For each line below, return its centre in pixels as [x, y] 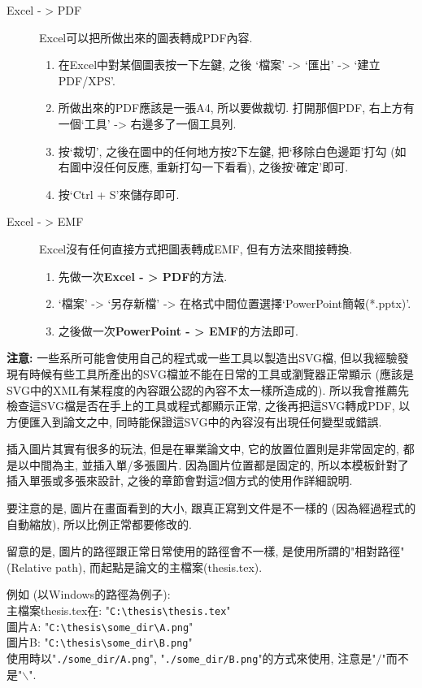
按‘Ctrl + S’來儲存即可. [119, 194]
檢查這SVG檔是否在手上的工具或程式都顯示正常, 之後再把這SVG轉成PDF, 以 [209, 406]
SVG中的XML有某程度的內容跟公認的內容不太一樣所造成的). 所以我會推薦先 [208, 389]
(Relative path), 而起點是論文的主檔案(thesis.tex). [135, 567]
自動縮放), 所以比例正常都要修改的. [99, 524]
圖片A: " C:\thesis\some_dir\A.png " [100, 626]
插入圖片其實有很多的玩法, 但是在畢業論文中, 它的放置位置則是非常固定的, [203, 449]
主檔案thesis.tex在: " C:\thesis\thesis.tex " [119, 610]
